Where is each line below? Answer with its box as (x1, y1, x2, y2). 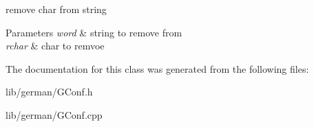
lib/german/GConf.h (6, 84, 93, 99)
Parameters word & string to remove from (6, 25, 182, 39)
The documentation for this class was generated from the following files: (6, 61, 309, 76)
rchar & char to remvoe (6, 38, 105, 53)
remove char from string (6, 2, 107, 16)
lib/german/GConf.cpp (6, 107, 103, 122)
